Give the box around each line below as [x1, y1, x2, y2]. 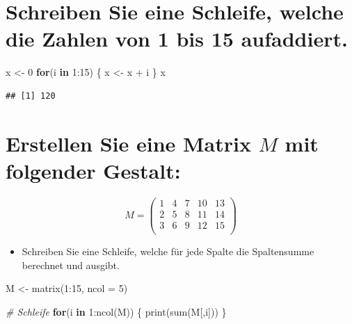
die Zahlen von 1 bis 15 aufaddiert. [6, 24, 348, 53]
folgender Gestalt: [6, 156, 181, 184]
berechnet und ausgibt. [22, 257, 120, 272]
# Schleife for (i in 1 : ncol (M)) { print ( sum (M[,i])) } [6, 304, 227, 318]
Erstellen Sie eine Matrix [6, 129, 251, 157]
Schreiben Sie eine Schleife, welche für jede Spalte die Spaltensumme [22, 244, 314, 258]
